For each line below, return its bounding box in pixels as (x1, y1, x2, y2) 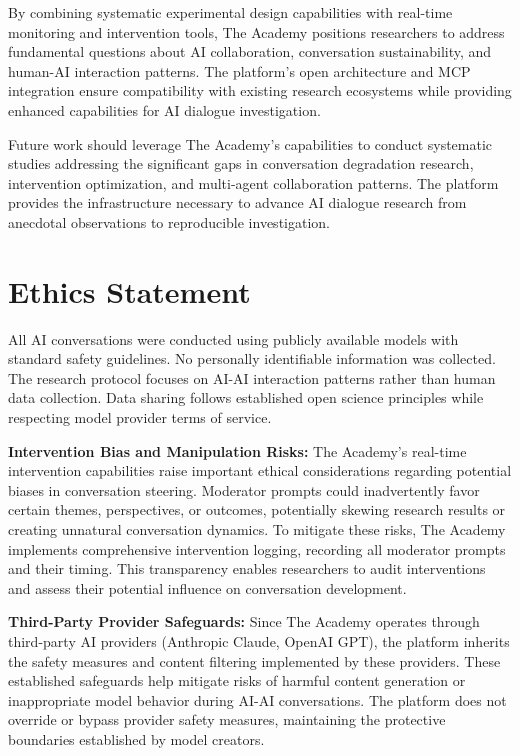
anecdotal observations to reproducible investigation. (8, 211, 330, 232)
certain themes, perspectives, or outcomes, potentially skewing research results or (8, 499, 506, 520)
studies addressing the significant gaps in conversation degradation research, (8, 153, 474, 174)
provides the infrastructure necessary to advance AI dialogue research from (8, 192, 467, 213)
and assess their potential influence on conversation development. (8, 577, 407, 598)
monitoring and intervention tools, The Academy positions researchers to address (8, 21, 505, 42)
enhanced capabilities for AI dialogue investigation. (8, 99, 321, 120)
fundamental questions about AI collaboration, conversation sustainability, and (8, 41, 492, 62)
